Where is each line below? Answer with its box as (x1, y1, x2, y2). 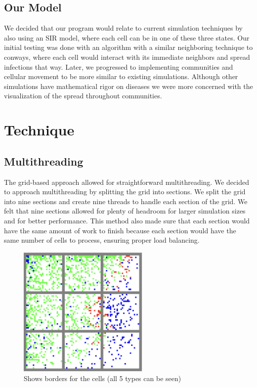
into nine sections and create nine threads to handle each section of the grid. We (4, 196, 248, 206)
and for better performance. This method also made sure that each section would (4, 215, 250, 225)
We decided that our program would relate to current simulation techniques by (4, 23, 243, 33)
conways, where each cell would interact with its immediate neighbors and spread (4, 51, 250, 62)
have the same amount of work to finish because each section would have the (4, 225, 236, 235)
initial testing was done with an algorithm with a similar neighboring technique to (4, 42, 253, 52)
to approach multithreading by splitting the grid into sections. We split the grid (4, 186, 246, 197)
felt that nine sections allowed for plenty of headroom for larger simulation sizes (4, 206, 246, 216)
